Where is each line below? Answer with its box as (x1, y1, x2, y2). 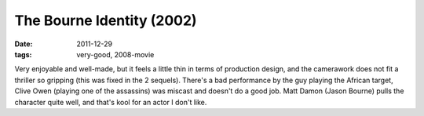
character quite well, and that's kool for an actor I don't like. (14, 97, 207, 107)
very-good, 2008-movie (76, 49, 155, 59)
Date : (14, 39, 33, 49)
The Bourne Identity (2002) (14, 12, 197, 29)
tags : (14, 49, 32, 59)
